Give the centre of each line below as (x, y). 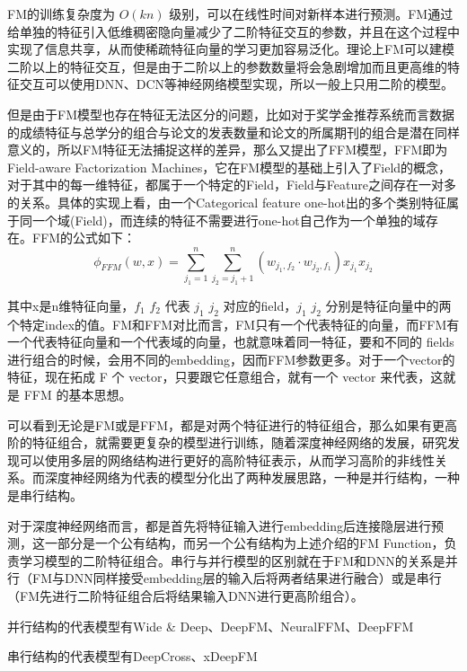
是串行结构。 (45, 494)
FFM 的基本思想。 (78, 394)
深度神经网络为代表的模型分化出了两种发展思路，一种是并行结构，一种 (252, 477)
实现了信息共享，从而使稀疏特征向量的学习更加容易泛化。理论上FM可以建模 (231, 49)
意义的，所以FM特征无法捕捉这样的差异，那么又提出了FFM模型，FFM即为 (228, 150)
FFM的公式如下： (84, 238)
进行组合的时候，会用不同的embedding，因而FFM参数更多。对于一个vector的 (231, 359)
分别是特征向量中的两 (388, 305)
